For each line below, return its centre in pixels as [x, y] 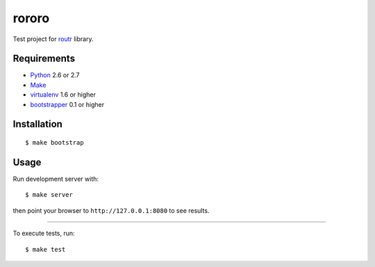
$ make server [49, 195]
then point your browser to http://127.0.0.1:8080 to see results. [111, 210]
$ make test [45, 249]
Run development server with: [56, 179]
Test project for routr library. [53, 39]
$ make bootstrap [55, 143]
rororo [31, 18]
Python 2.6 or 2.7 [55, 75]
